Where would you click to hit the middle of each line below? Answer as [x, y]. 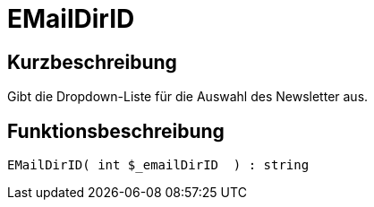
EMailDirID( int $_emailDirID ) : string [158, 165]
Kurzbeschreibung [92, 62]
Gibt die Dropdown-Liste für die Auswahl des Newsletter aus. [188, 97]
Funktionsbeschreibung [116, 131]
